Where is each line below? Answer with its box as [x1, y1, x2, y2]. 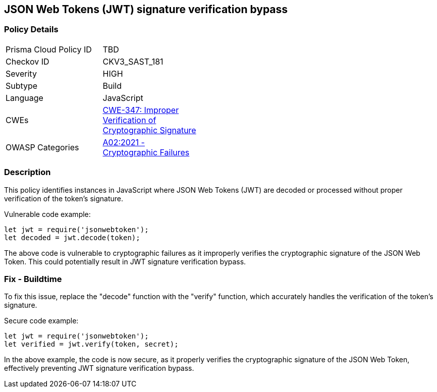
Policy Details [4, 24, 59, 35]
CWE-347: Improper [102, 104, 179, 115]
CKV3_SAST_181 [102, 56, 163, 67]
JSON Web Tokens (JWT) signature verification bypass [4, 3, 288, 16]
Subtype [6, 80, 38, 91]
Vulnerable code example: [4, 209, 91, 218]
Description [4, 167, 51, 178]
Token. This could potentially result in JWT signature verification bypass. [4, 257, 246, 266]
